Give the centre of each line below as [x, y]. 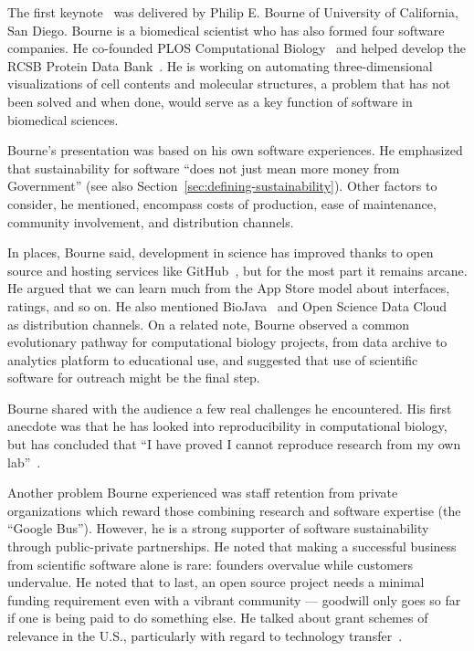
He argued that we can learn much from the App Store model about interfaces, [229, 288]
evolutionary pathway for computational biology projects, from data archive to [227, 342]
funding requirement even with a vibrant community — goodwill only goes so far [234, 599]
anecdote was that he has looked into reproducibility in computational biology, [227, 426]
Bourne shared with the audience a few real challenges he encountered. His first [230, 408]
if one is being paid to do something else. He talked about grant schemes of [218, 618]
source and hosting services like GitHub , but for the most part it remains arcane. [237, 270]
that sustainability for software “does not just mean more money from [204, 168]
